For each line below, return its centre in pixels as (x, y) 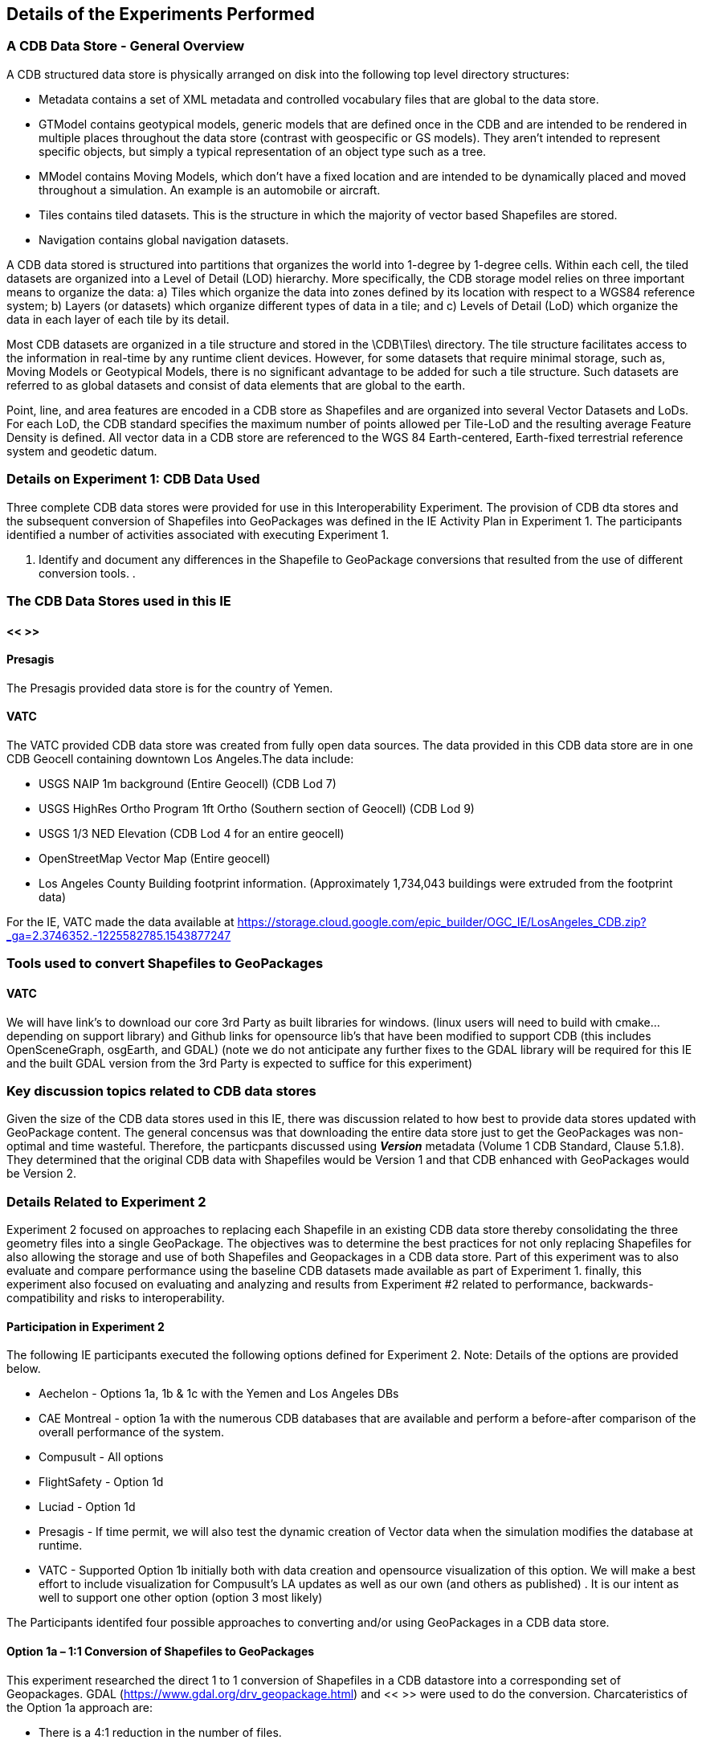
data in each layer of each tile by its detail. (118, 319)
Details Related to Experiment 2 (106, 1201)
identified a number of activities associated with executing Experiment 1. (198, 534)
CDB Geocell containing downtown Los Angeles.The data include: (180, 758)
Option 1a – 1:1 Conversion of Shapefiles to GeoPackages (161, 1651)
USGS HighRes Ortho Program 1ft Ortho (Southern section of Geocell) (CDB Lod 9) (257, 808)
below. (24, 1369)
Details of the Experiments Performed (161, 14)
